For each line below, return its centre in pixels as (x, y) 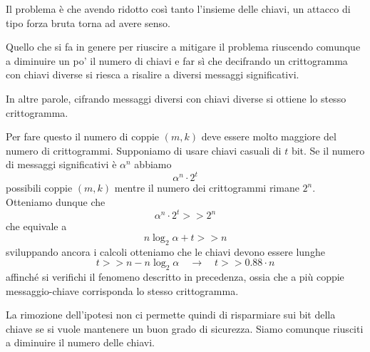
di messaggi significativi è (61, 164)
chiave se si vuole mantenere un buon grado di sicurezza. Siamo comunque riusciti (185, 328)
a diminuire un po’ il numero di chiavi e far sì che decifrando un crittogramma (177, 60)
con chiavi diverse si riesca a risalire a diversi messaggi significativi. (153, 74)
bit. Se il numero (328, 150)
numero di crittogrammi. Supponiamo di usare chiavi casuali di (144, 150)
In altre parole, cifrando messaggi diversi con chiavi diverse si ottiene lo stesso (176, 98)
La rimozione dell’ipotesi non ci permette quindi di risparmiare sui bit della (171, 315)
